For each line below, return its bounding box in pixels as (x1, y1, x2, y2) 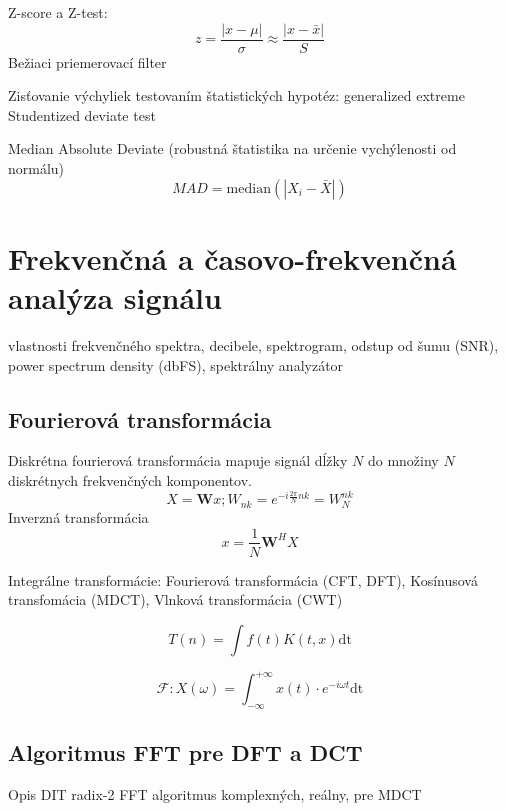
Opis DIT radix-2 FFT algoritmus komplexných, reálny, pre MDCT (8, 784, 422, 805)
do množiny (367, 450, 439, 471)
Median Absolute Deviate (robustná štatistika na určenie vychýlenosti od (8, 138, 457, 159)
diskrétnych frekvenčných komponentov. (8, 469, 253, 490)
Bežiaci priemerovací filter (8, 51, 167, 72)
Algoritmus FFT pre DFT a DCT (8, 737, 363, 768)
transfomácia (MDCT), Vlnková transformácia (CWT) (8, 589, 343, 610)
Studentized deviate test (8, 104, 156, 125)
